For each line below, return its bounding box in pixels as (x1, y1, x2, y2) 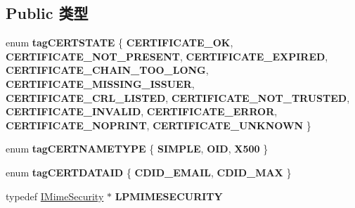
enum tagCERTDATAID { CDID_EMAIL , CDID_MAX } (6, 164, 292, 179)
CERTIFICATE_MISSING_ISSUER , (6, 76, 195, 91)
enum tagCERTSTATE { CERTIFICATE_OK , (6, 35, 233, 50)
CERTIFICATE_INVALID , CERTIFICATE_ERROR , (6, 104, 278, 119)
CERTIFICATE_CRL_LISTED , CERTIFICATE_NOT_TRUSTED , (6, 90, 350, 105)
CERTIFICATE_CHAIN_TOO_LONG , (6, 63, 209, 77)
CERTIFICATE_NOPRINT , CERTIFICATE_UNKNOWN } (6, 117, 311, 132)
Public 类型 (6, 2, 89, 24)
